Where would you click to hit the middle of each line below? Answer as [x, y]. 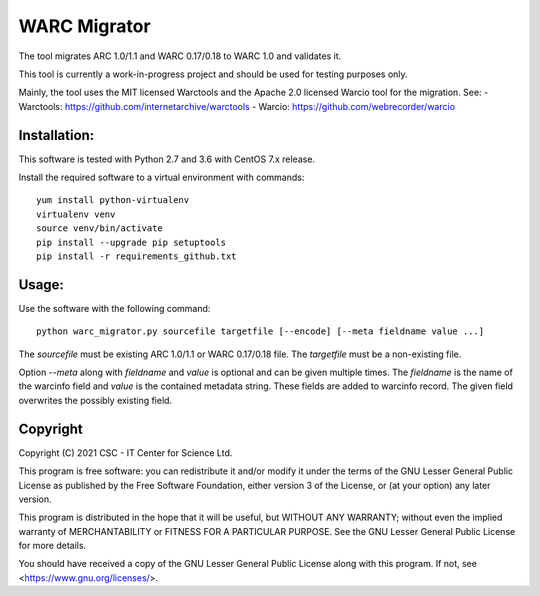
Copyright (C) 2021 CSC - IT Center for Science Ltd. [125, 452]
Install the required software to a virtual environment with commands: [161, 177]
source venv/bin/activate [100, 228]
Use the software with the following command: [114, 308]
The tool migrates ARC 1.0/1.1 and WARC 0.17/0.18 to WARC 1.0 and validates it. [180, 56]
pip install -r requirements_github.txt [136, 256]
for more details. [52, 546]
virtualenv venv [76, 214]
